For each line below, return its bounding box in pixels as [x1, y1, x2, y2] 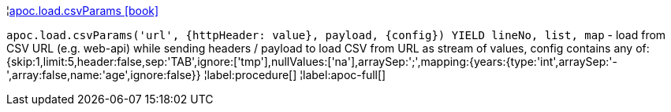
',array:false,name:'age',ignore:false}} [6, 68, 201, 81]
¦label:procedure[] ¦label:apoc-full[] [203, 68, 386, 81]
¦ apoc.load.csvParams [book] [6, 4, 159, 17]
